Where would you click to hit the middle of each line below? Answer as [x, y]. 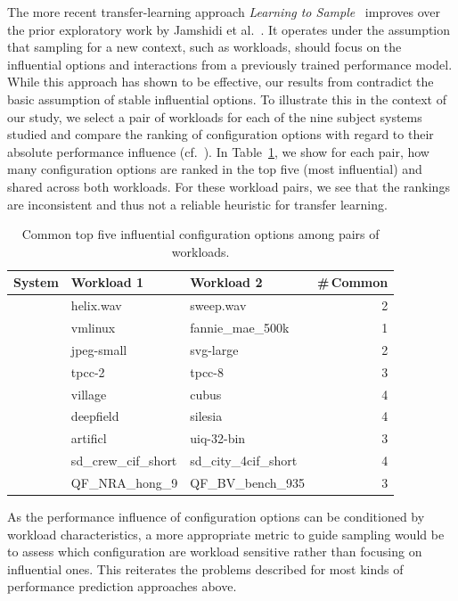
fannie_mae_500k [240, 327]
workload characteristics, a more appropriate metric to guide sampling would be [226, 534]
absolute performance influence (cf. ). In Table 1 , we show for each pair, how [218, 151]
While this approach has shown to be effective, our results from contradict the [221, 82]
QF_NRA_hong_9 [124, 482]
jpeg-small [99, 349]
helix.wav [96, 305]
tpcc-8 [207, 371]
